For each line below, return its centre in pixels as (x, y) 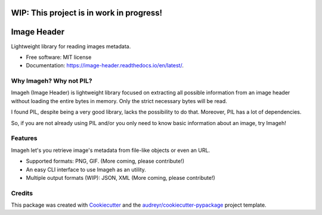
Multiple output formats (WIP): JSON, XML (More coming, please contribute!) (121, 177)
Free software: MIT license (59, 57)
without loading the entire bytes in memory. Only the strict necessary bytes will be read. (119, 101)
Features (24, 138)
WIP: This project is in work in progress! (87, 13)
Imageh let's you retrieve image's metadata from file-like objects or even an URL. (111, 150)
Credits (22, 193)
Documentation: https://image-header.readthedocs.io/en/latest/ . (105, 66)
